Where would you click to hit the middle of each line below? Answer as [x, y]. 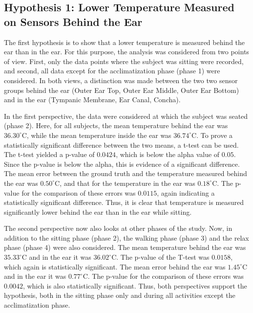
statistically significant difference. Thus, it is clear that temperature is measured [124, 202]
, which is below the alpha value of [168, 154]
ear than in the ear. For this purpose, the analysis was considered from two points [126, 52]
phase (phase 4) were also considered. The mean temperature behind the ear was [125, 247]
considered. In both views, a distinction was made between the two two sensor [121, 80]
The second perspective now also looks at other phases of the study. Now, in [118, 228]
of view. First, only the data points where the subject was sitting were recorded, [124, 61]
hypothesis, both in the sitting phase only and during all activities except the [120, 295]
